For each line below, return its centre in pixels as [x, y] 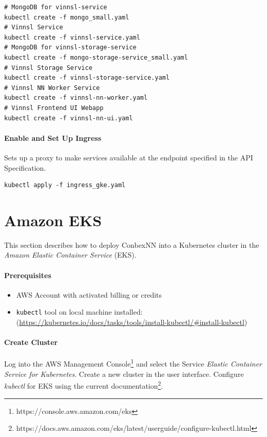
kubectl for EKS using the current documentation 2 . [84, 385]
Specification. [25, 167]
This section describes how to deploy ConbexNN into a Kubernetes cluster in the [132, 244]
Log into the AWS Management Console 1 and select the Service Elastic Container [133, 363]
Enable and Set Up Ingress [53, 138]
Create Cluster [31, 342]
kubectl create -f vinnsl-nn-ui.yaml [69, 118]
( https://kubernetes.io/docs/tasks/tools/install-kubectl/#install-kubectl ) [132, 322]
